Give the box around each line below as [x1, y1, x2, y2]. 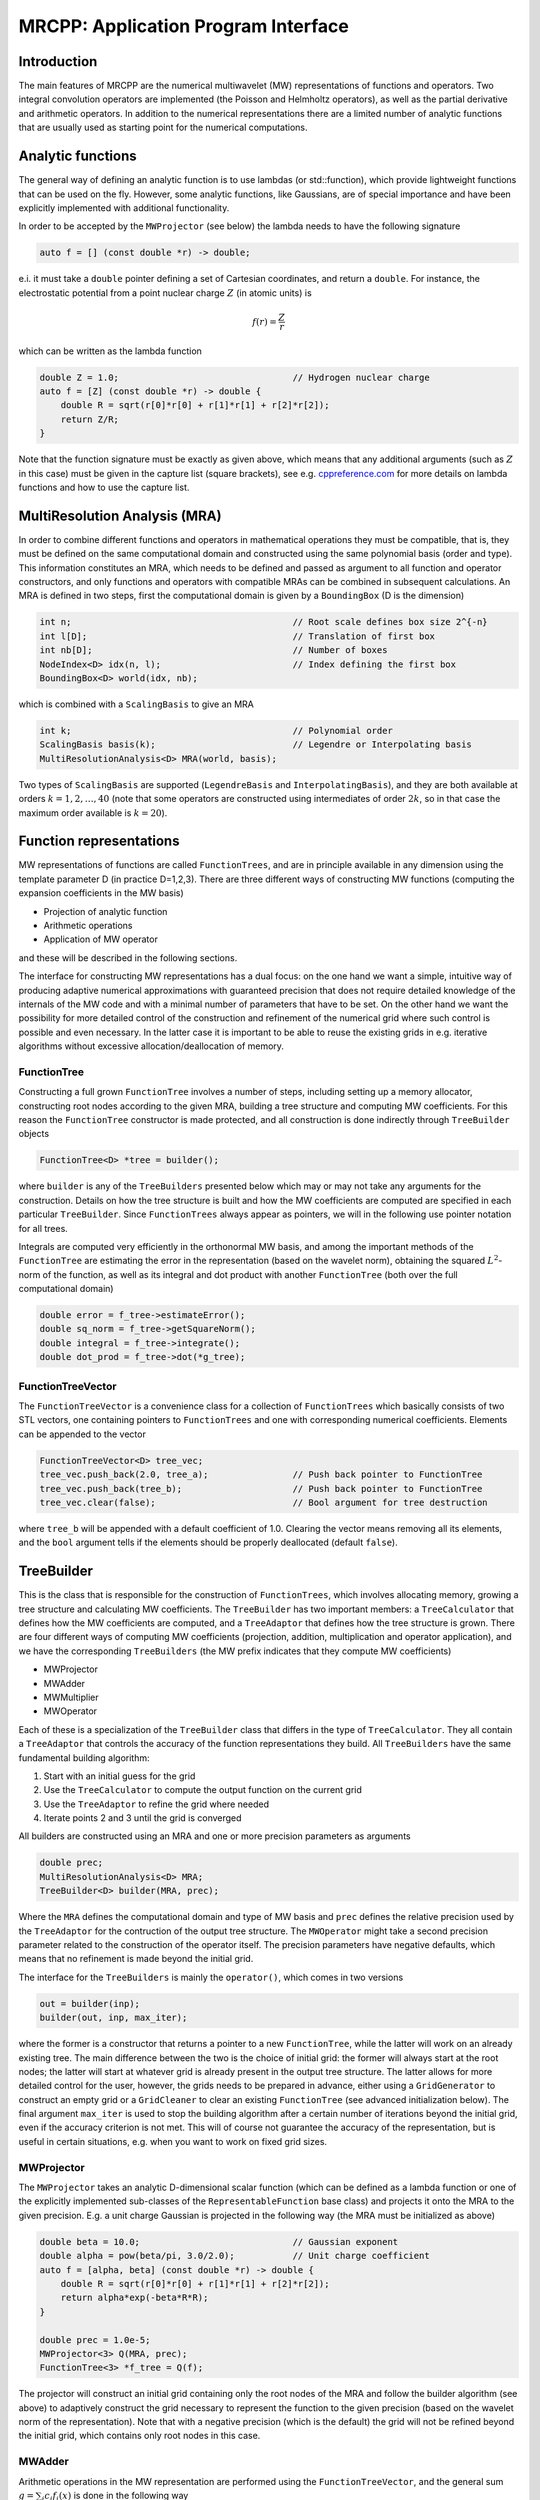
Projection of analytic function [43, 905, 168, 917]
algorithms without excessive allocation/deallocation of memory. [18, 1040, 285, 1052]
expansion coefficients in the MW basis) [18, 887, 184, 899]
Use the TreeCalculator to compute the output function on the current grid [43, 1784, 362, 1796]
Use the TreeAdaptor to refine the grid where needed [43, 1798, 270, 1810]
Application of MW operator [43, 933, 159, 945]
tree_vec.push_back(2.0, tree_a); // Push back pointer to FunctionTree [39, 1469, 483, 1480]
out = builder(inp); [39, 1998, 140, 2009]
